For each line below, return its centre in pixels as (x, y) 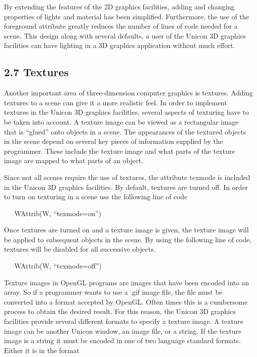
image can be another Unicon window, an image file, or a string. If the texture (123, 331)
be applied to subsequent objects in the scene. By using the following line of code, (128, 239)
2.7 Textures (36, 72)
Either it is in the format (42, 350)
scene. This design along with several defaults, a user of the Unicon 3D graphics (125, 35)
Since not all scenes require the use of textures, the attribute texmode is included (127, 177)
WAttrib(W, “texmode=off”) (58, 266)
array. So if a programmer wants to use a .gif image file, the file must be (113, 292)
